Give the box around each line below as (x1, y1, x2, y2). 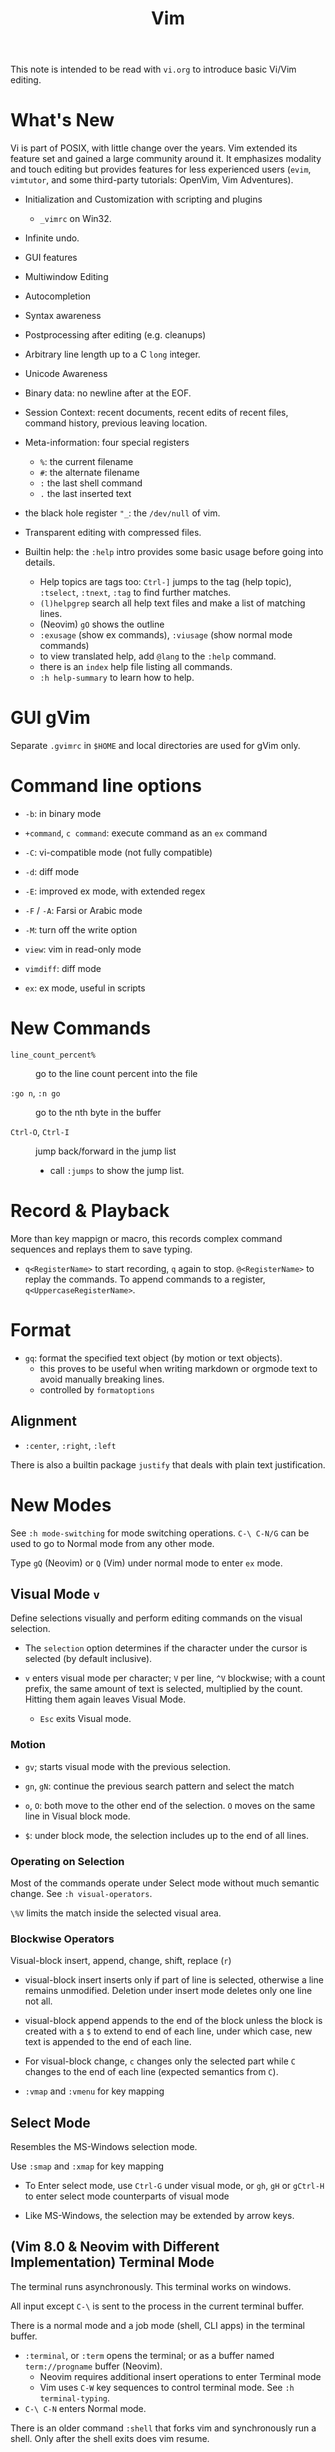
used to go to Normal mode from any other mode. (10, 1537, 215, 1549)
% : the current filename (39, 456, 134, 468)
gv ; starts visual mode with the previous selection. (24, 1760, 232, 1772)
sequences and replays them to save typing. (10, 1243, 193, 1255)
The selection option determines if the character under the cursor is (24, 1642, 308, 1654)
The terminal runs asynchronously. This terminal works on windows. (10, 2280, 292, 2292)
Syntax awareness (24, 310, 102, 322)
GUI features (24, 252, 78, 264)
